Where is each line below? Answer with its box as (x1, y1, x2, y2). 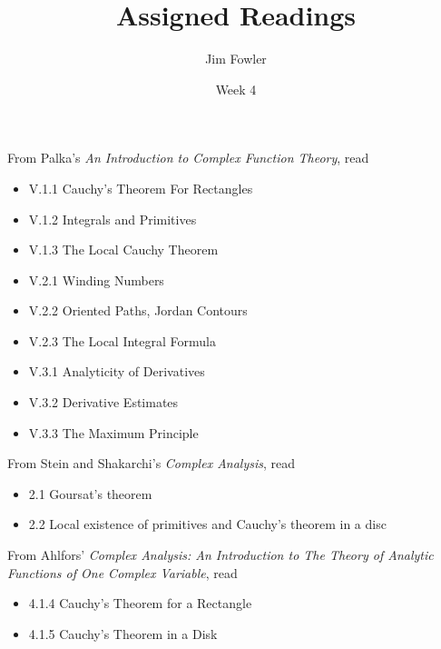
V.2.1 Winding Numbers (28, 270, 164, 289)
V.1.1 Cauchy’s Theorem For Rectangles (28, 178, 253, 197)
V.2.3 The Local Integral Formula (28, 331, 216, 350)
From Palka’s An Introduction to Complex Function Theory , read (7, 148, 369, 167)
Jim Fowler (205, 49, 267, 68)
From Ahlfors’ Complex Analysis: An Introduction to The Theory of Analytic (7, 545, 434, 564)
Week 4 (215, 79, 257, 98)
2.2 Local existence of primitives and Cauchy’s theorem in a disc (28, 514, 387, 534)
